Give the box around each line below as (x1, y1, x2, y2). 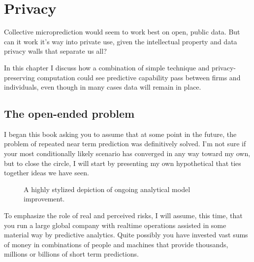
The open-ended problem (4, 106, 135, 121)
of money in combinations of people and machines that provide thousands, (4, 239, 228, 249)
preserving (4, 72, 35, 82)
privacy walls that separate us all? (4, 46, 107, 56)
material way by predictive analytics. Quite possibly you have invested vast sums (4, 229, 248, 240)
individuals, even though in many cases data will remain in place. (4, 82, 201, 92)
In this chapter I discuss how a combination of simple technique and (4, 62, 210, 72)
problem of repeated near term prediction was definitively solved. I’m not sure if (4, 138, 246, 149)
